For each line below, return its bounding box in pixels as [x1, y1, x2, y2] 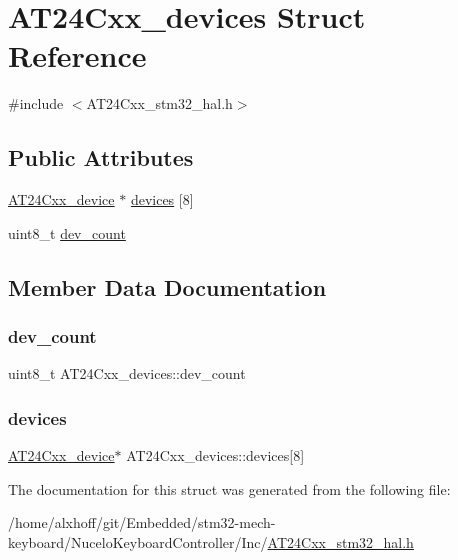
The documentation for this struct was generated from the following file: [8, 478, 451, 499]
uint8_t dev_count [8, 222, 126, 243]
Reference [8, 35, 147, 76]
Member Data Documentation [8, 271, 327, 302]
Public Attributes [8, 142, 194, 173]
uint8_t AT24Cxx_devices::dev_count [8, 363, 246, 384]
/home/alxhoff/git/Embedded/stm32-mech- [8, 512, 276, 533]
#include [8, 93, 64, 114]
